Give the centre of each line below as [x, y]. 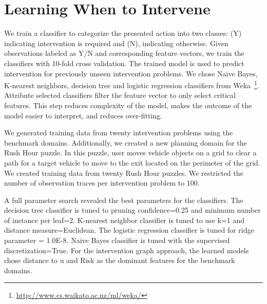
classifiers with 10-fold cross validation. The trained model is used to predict [124, 63]
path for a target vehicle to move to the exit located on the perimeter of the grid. [132, 162]
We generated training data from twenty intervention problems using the [119, 133]
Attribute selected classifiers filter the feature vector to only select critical [120, 95]
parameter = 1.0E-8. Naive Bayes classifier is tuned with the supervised [117, 240]
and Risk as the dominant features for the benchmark [151, 260]
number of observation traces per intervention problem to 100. [102, 183]
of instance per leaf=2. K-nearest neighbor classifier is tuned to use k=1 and [125, 220]
